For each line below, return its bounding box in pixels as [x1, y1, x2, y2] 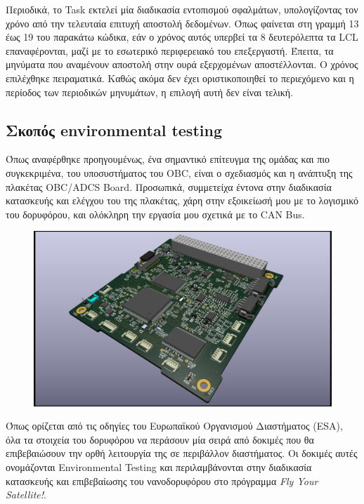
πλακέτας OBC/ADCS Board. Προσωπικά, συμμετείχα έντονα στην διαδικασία [6, 179, 332, 194]
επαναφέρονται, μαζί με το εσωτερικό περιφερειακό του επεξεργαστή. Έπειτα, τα [6, 43, 334, 58]
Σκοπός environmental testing [6, 119, 222, 140]
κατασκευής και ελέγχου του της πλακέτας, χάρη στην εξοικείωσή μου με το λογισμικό [6, 193, 358, 208]
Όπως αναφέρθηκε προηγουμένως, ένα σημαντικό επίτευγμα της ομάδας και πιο [6, 152, 330, 166]
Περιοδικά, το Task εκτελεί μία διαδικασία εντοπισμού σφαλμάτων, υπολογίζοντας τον [6, 2, 358, 16]
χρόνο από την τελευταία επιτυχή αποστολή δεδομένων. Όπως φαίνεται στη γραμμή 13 [6, 15, 359, 30]
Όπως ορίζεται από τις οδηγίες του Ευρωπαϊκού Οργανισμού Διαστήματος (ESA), [6, 418, 343, 433]
